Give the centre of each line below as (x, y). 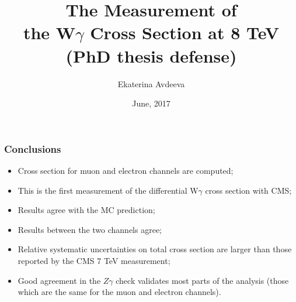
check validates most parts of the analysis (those (202, 280)
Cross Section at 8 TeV (185, 32)
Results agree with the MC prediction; (86, 210)
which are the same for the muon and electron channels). (119, 292)
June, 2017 (151, 103)
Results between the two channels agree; (90, 229)
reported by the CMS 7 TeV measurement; (94, 260)
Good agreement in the (59, 280)
